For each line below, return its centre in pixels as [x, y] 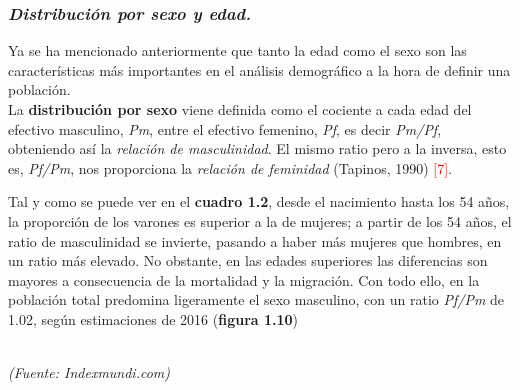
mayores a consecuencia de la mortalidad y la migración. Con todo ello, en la [244, 279]
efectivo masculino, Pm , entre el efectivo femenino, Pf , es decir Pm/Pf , [225, 128]
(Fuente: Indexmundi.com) [89, 372]
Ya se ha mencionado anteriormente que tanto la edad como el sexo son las [237, 50]
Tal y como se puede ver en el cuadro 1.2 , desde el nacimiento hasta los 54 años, [259, 201]
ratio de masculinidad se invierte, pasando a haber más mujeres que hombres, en [255, 240]
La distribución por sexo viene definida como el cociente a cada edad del [240, 109]
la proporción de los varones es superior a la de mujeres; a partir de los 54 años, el [260, 220]
